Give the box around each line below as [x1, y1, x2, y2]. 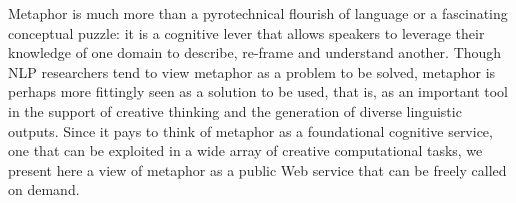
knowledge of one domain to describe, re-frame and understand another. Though [8, 42, 502, 63]
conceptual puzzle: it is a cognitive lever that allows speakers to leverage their [8, 22, 485, 43]
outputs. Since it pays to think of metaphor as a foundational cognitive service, [8, 120, 493, 141]
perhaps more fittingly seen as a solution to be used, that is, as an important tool [8, 81, 508, 102]
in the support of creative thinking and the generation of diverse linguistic [8, 100, 462, 121]
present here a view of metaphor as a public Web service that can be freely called [8, 159, 507, 180]
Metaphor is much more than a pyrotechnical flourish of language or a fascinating [8, 3, 508, 23]
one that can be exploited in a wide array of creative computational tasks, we [8, 140, 483, 161]
